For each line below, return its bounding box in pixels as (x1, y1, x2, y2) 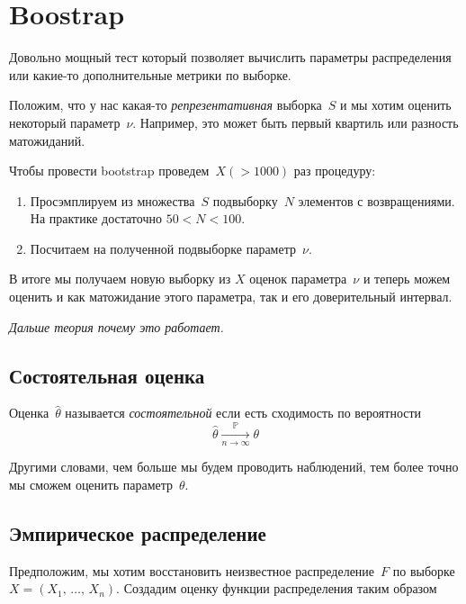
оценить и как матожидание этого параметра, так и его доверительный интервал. (9, 287, 453, 306)
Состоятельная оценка (9, 361, 205, 389)
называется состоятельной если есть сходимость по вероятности (65, 403, 422, 422)
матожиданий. (9, 131, 85, 149)
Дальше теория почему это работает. (9, 317, 224, 336)
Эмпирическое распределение (9, 518, 266, 546)
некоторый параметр (9, 113, 121, 131)
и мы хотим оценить (339, 95, 452, 114)
